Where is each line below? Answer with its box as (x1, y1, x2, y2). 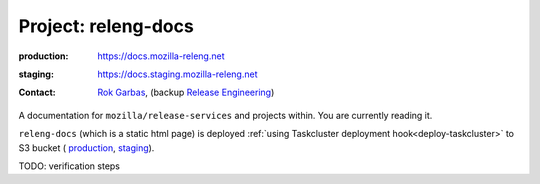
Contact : (18, 86, 57, 99)
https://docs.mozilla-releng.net (97, 50, 225, 62)
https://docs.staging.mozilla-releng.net (97, 68, 258, 80)
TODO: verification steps (18, 160, 120, 172)
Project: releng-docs (18, 15, 194, 37)
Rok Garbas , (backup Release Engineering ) (97, 86, 275, 99)
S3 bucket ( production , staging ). (18, 141, 155, 154)
